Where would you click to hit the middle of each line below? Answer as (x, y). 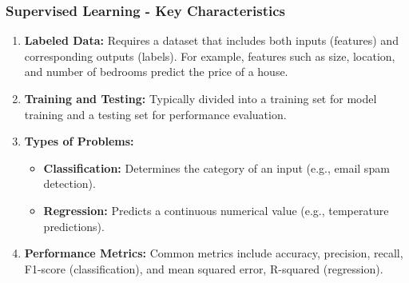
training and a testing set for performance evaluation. (155, 114)
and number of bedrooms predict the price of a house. (156, 72)
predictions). (74, 226)
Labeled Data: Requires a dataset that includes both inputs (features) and (211, 40)
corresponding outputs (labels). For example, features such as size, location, (210, 56)
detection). (69, 183)
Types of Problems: (79, 141)
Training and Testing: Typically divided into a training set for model (201, 98)
